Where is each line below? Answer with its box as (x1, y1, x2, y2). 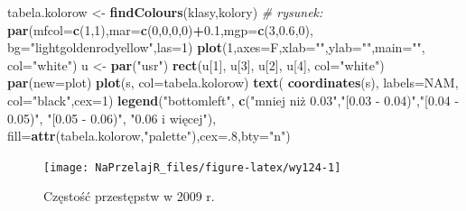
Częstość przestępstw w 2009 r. (43, 187, 215, 206)
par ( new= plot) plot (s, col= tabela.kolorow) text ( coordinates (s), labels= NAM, (7, 73, 459, 92)
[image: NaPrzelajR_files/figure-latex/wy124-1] (43, 161, 341, 174)
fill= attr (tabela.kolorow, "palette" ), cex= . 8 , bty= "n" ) (7, 126, 291, 145)
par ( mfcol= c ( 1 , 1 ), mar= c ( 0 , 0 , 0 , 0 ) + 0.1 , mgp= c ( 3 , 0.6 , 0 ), (7, 20, 313, 39)
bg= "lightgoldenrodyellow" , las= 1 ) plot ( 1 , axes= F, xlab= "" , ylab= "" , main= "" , (7, 38, 425, 57)
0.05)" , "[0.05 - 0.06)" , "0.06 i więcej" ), (7, 108, 217, 127)
